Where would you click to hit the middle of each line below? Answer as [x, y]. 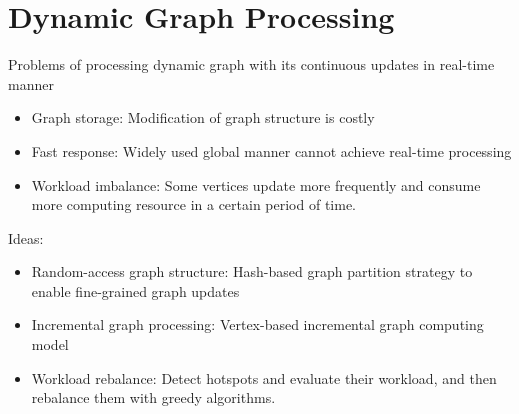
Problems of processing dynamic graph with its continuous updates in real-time [251, 64]
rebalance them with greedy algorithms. [153, 397]
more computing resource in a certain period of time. [194, 204]
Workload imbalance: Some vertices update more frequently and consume [256, 184]
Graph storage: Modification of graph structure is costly [203, 117]
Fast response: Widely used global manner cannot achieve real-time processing [271, 150]
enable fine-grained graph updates [135, 290]
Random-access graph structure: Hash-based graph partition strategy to [252, 271]
